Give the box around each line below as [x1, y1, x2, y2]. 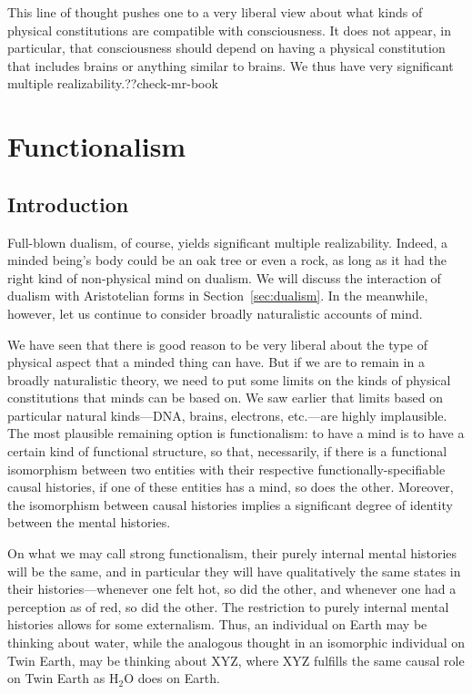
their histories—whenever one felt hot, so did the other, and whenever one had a [7, 579, 457, 598]
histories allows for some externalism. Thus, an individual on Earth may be [7, 615, 427, 634]
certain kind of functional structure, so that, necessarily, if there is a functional [7, 442, 447, 461]
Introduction [7, 189, 129, 218]
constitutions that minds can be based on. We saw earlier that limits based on [7, 388, 443, 407]
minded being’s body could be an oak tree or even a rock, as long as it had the [7, 250, 447, 270]
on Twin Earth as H [7, 668, 119, 688]
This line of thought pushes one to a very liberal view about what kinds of [7, 3, 423, 21]
